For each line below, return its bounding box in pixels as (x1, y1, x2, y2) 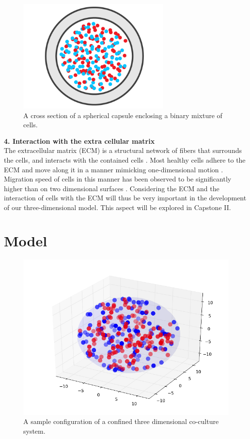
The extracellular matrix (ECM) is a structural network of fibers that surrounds (4, 145, 242, 155)
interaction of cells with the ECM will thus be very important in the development (4, 193, 247, 203)
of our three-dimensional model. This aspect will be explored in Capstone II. (4, 202, 231, 212)
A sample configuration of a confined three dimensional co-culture (23, 416, 219, 426)
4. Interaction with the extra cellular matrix (4, 136, 155, 146)
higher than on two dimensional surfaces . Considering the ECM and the (4, 183, 219, 193)
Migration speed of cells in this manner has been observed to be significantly (4, 174, 232, 184)
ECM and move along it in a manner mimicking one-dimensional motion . (4, 164, 223, 174)
